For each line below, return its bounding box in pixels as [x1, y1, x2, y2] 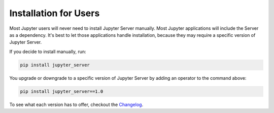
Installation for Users [9, 8, 100, 19]
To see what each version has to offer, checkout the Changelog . [9, 101, 144, 107]
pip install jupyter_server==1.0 [20, 88, 104, 94]
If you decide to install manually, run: [9, 48, 86, 54]
